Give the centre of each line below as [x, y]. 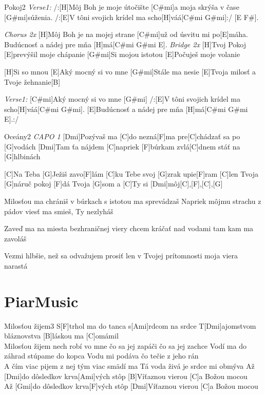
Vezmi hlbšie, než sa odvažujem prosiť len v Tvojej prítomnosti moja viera [121, 256]
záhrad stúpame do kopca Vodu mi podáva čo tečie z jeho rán [101, 356]
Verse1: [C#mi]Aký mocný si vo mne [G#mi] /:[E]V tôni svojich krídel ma [122, 99]
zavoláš [15, 238]
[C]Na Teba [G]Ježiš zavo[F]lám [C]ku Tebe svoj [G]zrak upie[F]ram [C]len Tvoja [131, 173]
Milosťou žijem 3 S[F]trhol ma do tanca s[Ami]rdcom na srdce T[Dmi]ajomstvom [130, 325]
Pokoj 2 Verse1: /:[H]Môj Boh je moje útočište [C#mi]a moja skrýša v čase [122, 7]
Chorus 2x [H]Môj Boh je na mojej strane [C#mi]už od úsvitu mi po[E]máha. [126, 34]
